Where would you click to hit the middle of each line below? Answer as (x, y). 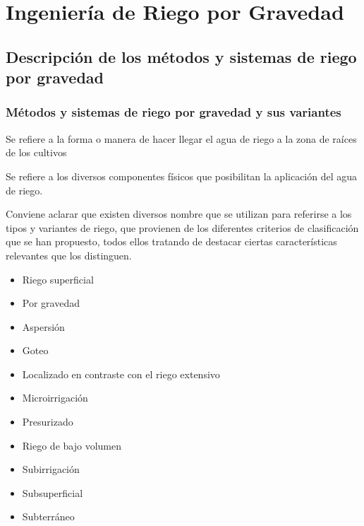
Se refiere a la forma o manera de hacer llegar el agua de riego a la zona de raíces (181, 138)
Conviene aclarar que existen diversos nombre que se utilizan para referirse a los (179, 214)
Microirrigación (55, 398)
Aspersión (43, 326)
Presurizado (48, 422)
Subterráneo (48, 516)
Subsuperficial (53, 492)
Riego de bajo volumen (72, 445)
